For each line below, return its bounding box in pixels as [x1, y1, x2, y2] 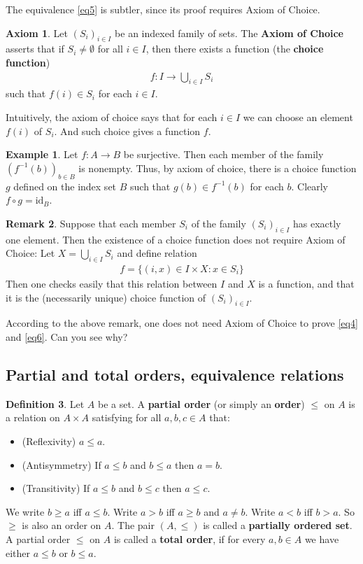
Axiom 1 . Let [6, 25, 68, 40]
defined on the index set [13, 178, 117, 193]
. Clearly [291, 178, 329, 193]
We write [6, 504, 45, 519]
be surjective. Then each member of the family [123, 147, 324, 162]
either [6, 545, 31, 560]
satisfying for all [92, 410, 162, 425]
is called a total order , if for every [113, 531, 266, 546]
